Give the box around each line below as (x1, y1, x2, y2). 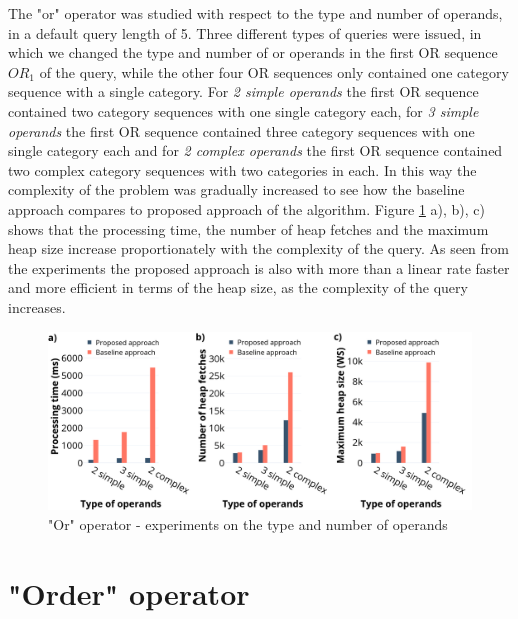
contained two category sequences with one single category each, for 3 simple (8, 100, 479, 121)
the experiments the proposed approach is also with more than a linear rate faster (8, 257, 510, 278)
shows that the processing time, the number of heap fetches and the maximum (8, 218, 489, 239)
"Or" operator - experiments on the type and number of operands (48, 513, 448, 534)
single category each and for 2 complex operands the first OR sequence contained (8, 140, 503, 161)
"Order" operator (8, 572, 250, 613)
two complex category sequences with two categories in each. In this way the (8, 159, 477, 180)
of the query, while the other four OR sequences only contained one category (39, 61, 509, 82)
